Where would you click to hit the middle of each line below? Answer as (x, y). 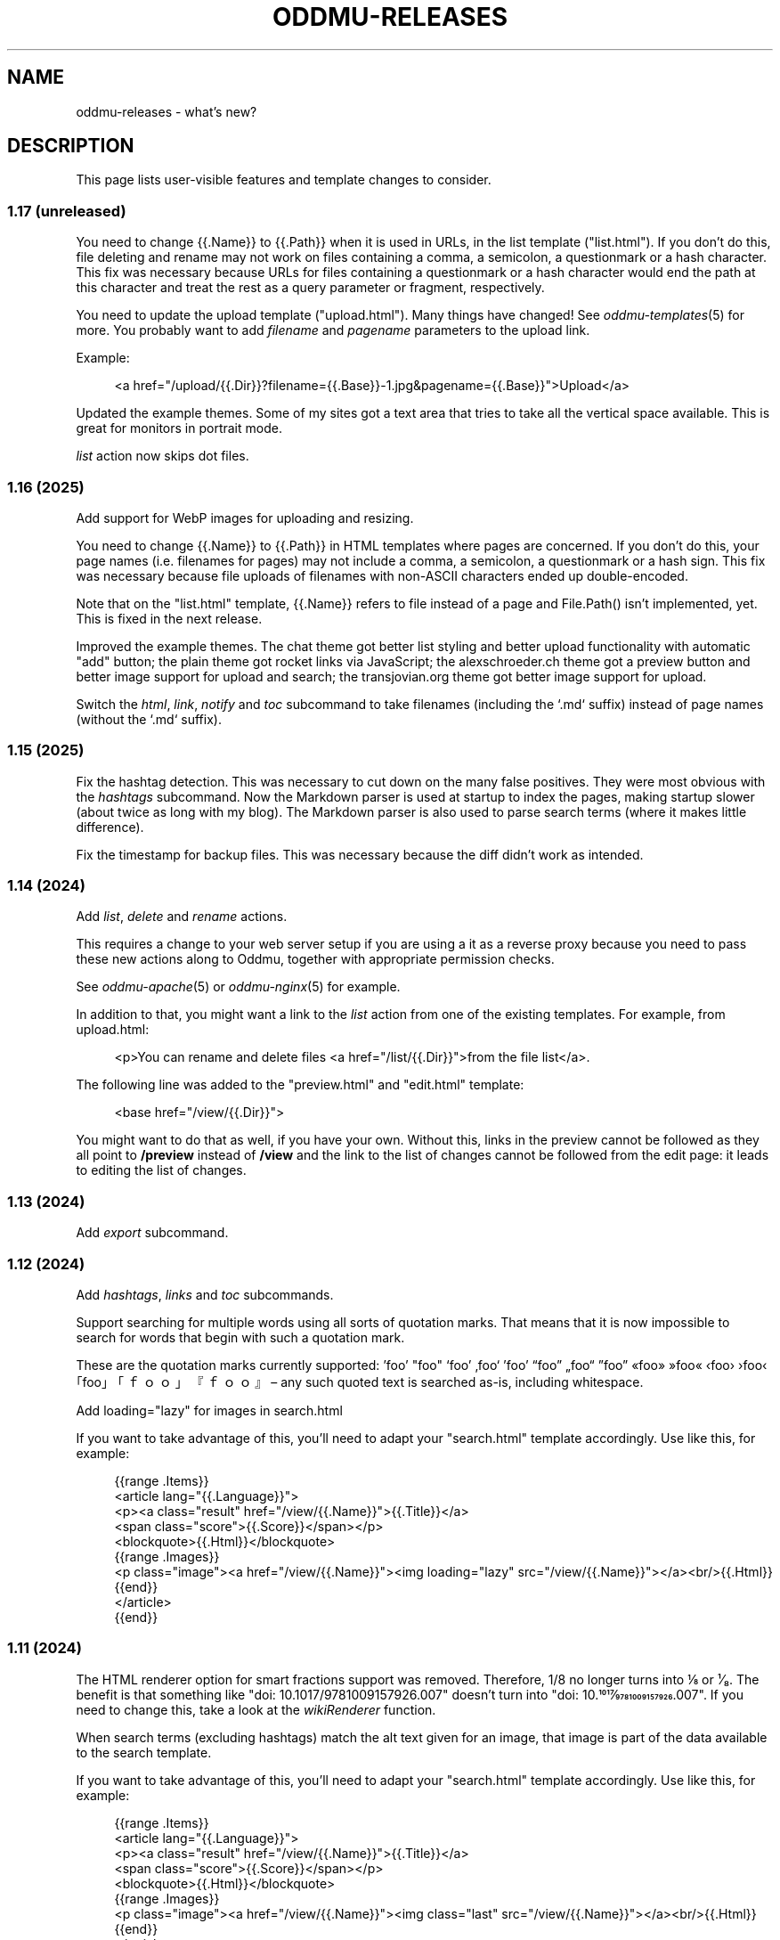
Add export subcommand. (152, 1233)
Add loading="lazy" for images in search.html (209, 1410)
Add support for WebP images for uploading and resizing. (245, 518)
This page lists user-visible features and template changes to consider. (284, 180)
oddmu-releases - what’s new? (167, 111)
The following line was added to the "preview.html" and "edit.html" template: (300, 1085)
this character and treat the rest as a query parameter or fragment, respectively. (310, 288)
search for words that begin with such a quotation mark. (240, 1337)
